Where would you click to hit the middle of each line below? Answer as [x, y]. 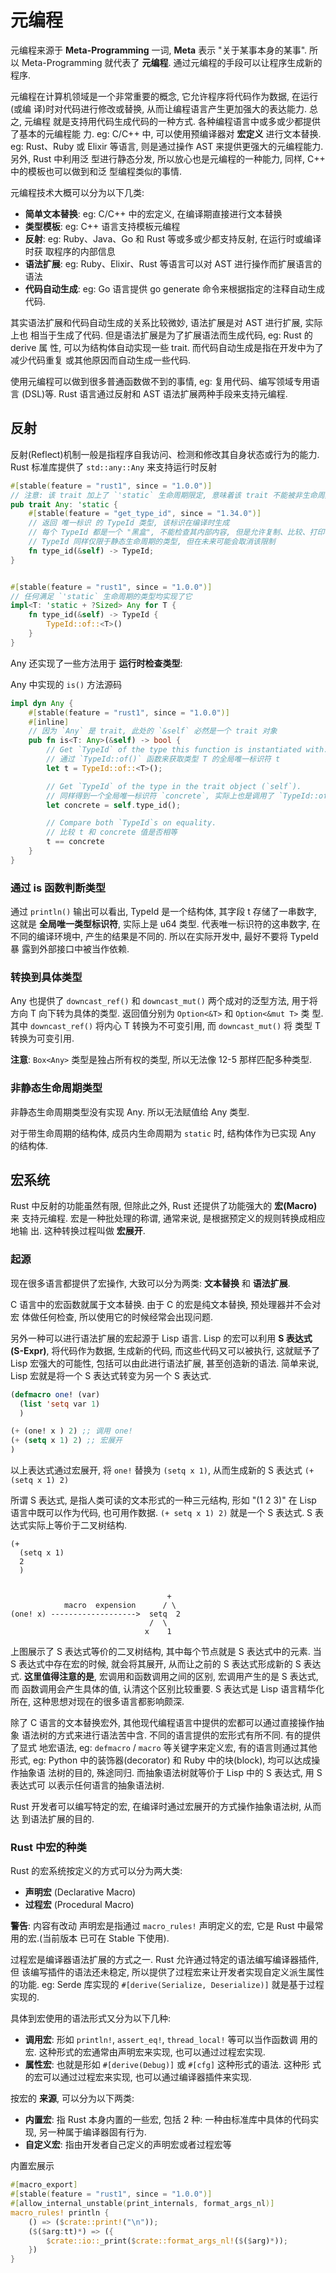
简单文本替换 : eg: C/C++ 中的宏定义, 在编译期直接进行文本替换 [153, 213]
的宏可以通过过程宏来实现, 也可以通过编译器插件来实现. [138, 2077]
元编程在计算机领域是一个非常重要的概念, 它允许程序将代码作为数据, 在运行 [164, 96]
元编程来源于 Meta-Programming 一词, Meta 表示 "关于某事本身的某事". [159, 50]
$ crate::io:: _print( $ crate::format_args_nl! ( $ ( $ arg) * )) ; [167, 2241]
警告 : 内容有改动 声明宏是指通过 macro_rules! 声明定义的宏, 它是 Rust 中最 [162, 1926]
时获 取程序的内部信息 [70, 251]
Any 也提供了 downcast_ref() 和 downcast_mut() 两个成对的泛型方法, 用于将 [164, 1001]
